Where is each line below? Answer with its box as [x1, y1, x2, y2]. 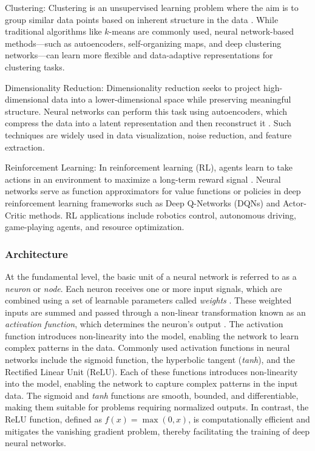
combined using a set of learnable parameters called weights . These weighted [5, 294, 292, 307]
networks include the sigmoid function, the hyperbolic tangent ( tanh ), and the [5, 353, 295, 366]
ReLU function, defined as [5, 413, 102, 426]
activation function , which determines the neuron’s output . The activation [5, 317, 283, 330]
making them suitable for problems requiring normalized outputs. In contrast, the [5, 401, 309, 413]
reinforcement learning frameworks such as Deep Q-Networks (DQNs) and [5, 196, 280, 209]
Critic [5, 208, 27, 221]
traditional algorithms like [5, 25, 102, 38]
